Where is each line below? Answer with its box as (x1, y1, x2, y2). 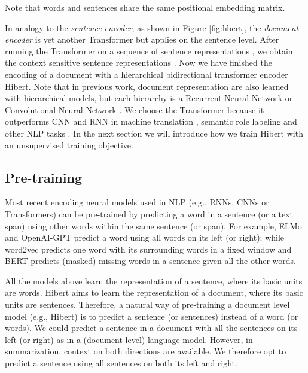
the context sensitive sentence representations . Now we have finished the (5, 56, 272, 69)
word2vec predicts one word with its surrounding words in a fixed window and (5, 242, 292, 255)
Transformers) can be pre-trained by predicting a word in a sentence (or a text (5, 207, 293, 220)
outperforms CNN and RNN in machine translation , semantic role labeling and (5, 115, 297, 128)
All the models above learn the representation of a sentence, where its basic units (5, 274, 303, 287)
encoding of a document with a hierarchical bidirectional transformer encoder (5, 68, 288, 80)
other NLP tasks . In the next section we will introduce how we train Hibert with (5, 126, 303, 139)
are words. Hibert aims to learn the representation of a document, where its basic (5, 286, 303, 299)
